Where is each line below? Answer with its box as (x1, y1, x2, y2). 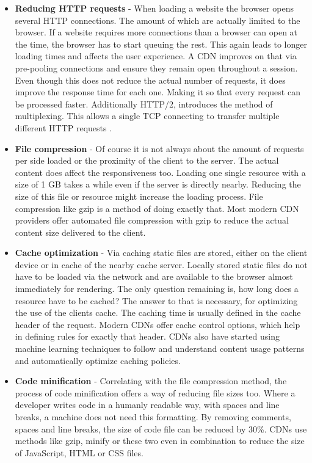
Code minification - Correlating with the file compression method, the (15, 374, 287, 387)
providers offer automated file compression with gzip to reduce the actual (15, 214, 289, 227)
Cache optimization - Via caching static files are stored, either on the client (15, 246, 308, 259)
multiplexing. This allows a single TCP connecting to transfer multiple (15, 109, 280, 122)
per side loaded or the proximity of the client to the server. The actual (15, 154, 279, 167)
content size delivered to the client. (15, 225, 146, 238)
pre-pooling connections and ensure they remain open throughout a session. (15, 61, 298, 74)
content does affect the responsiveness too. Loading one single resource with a (15, 166, 306, 178)
